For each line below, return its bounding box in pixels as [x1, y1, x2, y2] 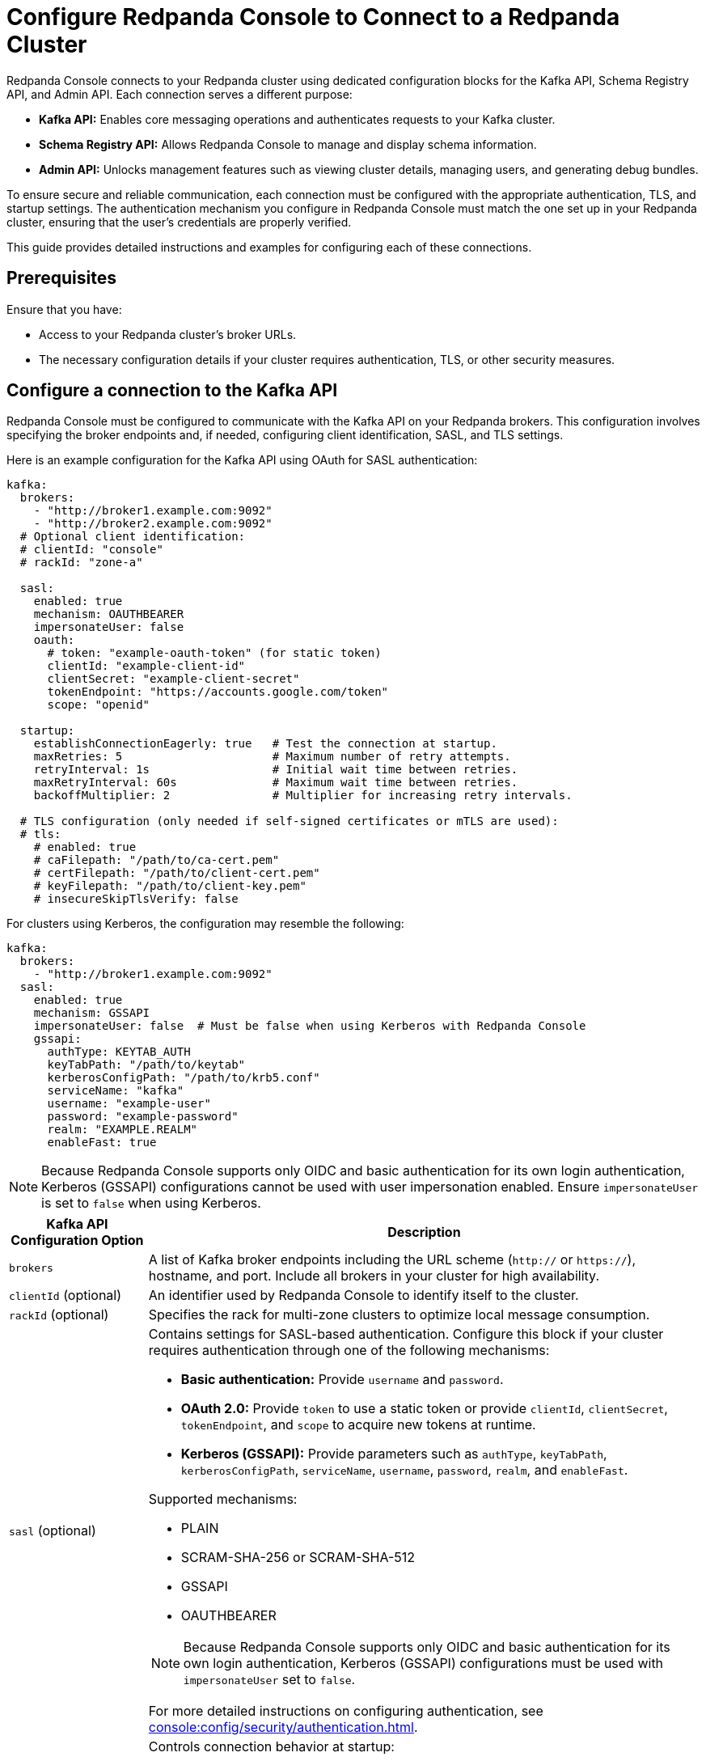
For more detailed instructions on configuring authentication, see [148, 1703, 543, 1720]
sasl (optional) [9, 1522, 96, 1539]
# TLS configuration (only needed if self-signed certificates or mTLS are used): [19, 815, 559, 828]
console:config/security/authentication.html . [148, 1719, 418, 1736]
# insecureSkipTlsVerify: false [33, 892, 239, 906]
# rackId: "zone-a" [19, 556, 143, 569]
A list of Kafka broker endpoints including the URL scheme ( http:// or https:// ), [148, 1251, 636, 1268]
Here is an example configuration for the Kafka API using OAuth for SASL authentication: [6, 453, 478, 468]
